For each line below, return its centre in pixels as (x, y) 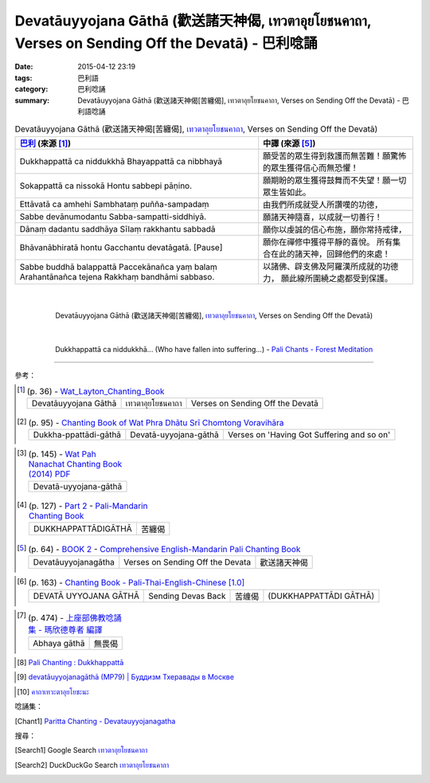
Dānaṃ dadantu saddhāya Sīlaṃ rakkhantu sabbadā (117, 229)
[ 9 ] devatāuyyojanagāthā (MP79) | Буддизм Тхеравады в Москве (126, 677)
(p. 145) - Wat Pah (62, 454)
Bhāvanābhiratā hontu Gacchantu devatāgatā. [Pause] (121, 247)
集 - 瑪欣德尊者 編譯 (65, 629)
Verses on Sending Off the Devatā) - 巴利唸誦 (166, 43)
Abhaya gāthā (59, 644)
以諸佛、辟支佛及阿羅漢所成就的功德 (331, 266)
